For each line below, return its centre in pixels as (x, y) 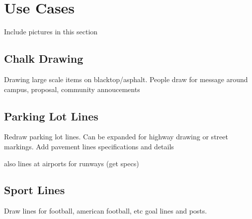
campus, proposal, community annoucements (72, 89)
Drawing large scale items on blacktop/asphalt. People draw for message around (126, 79)
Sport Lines (35, 190)
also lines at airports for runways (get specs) (72, 163)
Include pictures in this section (51, 32)
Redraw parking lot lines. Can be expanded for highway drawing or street (116, 137)
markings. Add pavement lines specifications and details (89, 146)
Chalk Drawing (44, 58)
